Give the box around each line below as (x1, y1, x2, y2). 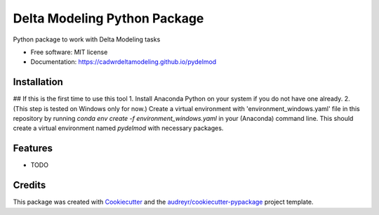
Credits (13, 179, 46, 191)
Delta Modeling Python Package (13, 11, 204, 26)
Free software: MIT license (30, 48, 108, 56)
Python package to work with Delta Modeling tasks (13, 35, 161, 44)
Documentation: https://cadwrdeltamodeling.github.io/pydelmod (30, 58, 217, 66)
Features (13, 143, 53, 155)
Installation (13, 76, 63, 88)
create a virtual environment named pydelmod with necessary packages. (13, 124, 224, 133)
